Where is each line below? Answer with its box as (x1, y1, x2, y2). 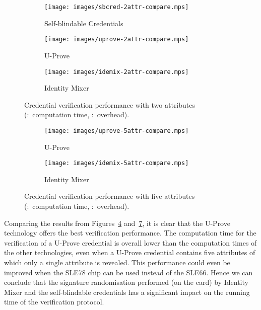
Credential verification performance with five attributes (24, 191, 195, 201)
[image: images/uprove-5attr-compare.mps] (44, 127, 189, 134)
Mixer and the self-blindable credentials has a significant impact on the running (4, 286, 250, 297)
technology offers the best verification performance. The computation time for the (4, 227, 256, 238)
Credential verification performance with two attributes (24, 99, 195, 110)
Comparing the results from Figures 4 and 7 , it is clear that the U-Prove (4, 217, 230, 228)
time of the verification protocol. (4, 296, 104, 307)
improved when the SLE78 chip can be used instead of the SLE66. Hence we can (4, 267, 253, 277)
